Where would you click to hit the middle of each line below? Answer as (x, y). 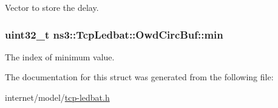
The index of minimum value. (60, 56)
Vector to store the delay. (52, 7)
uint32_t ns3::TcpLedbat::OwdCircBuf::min (114, 34)
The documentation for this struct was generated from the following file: (139, 77)
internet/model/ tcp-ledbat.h (57, 97)
